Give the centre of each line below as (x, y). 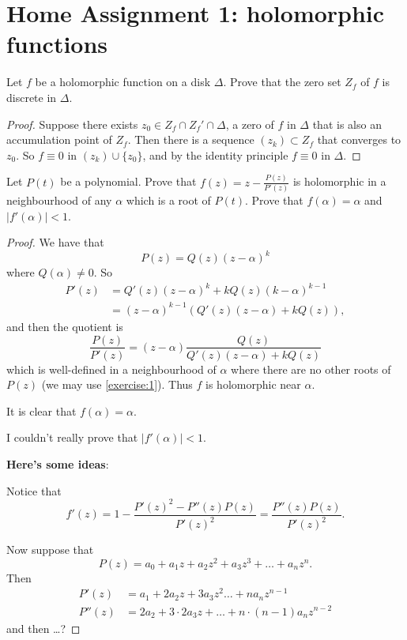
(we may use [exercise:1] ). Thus (117, 384)
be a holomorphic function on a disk (123, 82)
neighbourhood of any (59, 200)
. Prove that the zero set (282, 82)
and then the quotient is (65, 326)
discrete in (32, 97)
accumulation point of (59, 139)
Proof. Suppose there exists (72, 124)
